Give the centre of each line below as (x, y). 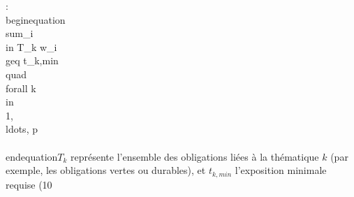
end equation (32, 156)
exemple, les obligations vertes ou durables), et (106, 170)
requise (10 (29, 184)
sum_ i (20, 33)
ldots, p (22, 129)
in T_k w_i (31, 46)
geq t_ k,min (32, 60)
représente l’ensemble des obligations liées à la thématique (195, 156)
